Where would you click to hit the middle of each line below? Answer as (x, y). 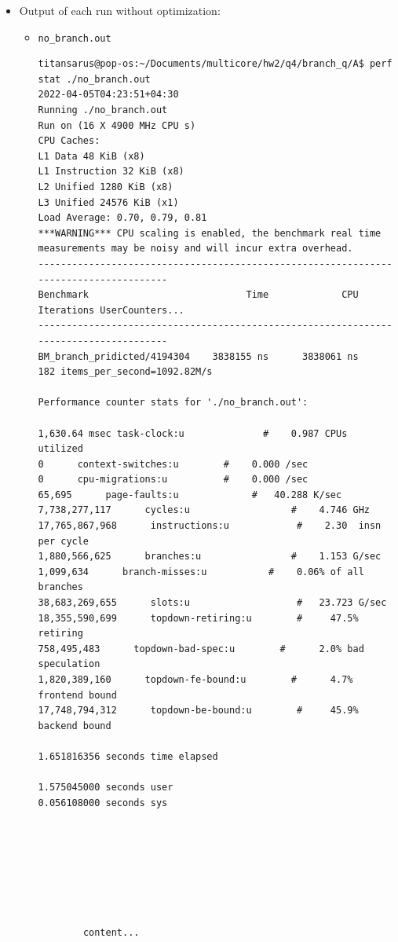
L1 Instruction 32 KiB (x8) (111, 172)
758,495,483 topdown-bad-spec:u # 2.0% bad (201, 649)
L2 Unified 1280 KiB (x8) (106, 187)
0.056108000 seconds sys (103, 803)
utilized (60, 449)
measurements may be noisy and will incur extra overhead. (195, 249)
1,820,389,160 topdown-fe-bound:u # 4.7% (195, 680)
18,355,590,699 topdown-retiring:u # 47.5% (198, 618)
